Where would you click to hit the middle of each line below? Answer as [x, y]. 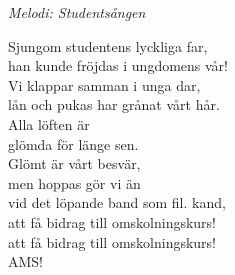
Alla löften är [49, 123]
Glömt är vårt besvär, [74, 163]
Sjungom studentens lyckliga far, [108, 45]
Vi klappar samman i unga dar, [104, 84]
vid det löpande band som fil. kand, [117, 202]
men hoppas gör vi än [74, 182]
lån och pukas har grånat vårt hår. [114, 104]
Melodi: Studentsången [77, 12]
